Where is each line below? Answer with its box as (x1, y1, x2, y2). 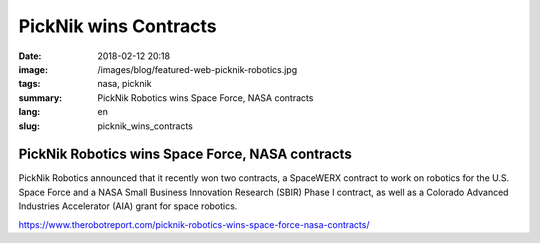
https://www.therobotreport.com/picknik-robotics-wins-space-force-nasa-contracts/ (18, 218, 370, 230)
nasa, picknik (97, 78, 152, 90)
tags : (18, 78, 41, 90)
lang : (18, 106, 41, 118)
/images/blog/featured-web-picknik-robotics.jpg (97, 63, 298, 75)
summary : (18, 91, 63, 104)
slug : (18, 120, 40, 132)
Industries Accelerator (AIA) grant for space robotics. (18, 200, 238, 212)
